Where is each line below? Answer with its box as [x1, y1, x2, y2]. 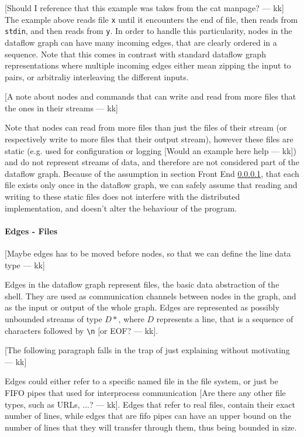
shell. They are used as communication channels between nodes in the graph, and [5, 289, 296, 302]
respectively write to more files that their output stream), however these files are [5, 133, 293, 145]
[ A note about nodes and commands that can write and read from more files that [5, 90, 296, 103]
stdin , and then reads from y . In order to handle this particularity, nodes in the [5, 25, 292, 37]
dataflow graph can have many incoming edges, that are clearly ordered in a [5, 36, 277, 48]
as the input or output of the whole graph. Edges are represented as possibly [5, 301, 279, 313]
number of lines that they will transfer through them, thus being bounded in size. [5, 421, 297, 433]
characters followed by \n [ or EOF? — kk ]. [5, 324, 158, 336]
